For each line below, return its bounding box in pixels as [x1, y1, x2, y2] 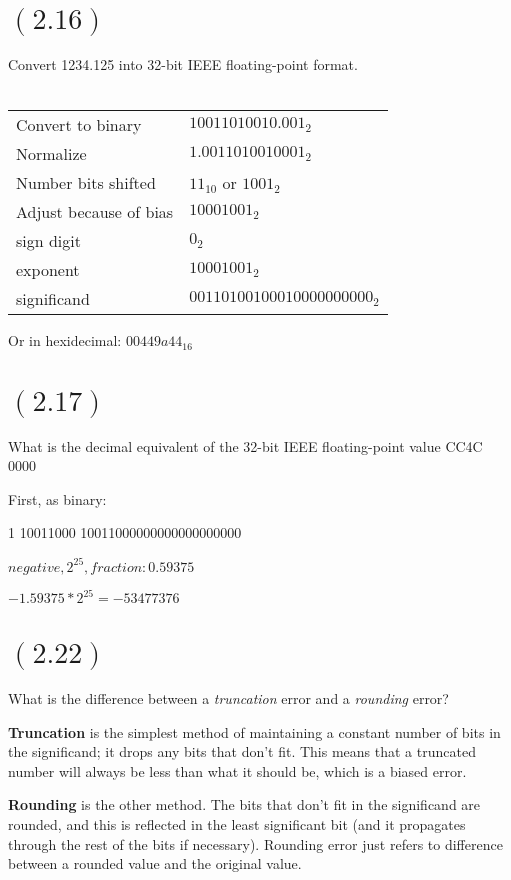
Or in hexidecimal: [8, 330, 122, 351]
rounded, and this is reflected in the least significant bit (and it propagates [8, 813, 466, 834]
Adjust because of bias [16, 200, 174, 224]
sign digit [16, 229, 81, 253]
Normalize [16, 142, 87, 166]
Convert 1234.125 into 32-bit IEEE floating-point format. [8, 53, 358, 74]
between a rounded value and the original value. [8, 853, 302, 874]
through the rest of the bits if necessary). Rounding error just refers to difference [8, 833, 503, 854]
